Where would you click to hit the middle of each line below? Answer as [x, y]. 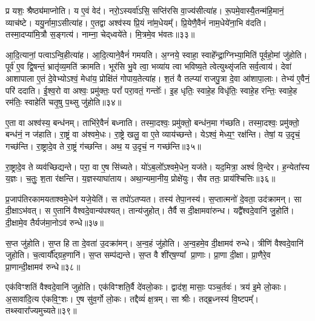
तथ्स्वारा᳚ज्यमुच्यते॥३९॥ [41, 310]
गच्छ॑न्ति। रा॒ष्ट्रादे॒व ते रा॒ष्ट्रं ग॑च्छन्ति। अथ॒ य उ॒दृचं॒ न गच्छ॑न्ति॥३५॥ [103, 146]
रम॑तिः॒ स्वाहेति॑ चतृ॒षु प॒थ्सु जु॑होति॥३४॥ [64, 102]
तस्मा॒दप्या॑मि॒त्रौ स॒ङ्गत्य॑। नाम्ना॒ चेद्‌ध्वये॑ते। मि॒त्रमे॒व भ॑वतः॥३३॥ [100, 34]
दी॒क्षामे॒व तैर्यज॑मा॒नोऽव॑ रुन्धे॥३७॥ [55, 222]
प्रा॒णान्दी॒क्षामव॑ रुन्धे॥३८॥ [43, 266]
